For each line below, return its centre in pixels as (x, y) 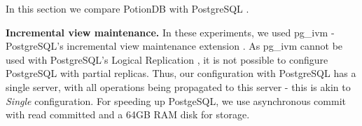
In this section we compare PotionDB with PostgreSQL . (127, 8)
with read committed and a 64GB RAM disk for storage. (128, 114)
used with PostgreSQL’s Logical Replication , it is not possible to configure (167, 59)
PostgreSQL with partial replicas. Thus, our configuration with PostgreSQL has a (181, 73)
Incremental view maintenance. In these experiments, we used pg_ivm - (170, 32)
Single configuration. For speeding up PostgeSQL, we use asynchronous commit (176, 100)
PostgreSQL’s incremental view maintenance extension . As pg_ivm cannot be (174, 46)
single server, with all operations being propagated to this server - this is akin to (178, 86)
